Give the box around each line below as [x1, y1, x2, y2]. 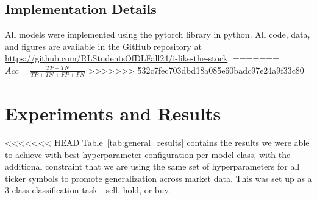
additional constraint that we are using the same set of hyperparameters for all [5, 160, 300, 173]
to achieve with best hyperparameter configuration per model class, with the [5, 148, 291, 160]
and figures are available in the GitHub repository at [5, 40, 202, 52]
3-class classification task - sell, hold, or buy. [5, 184, 171, 196]
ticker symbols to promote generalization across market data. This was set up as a [5, 171, 312, 184]
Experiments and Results [5, 101, 221, 125]
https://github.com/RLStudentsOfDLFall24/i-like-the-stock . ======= [5, 52, 280, 64]
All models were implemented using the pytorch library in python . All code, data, [5, 28, 310, 41]
